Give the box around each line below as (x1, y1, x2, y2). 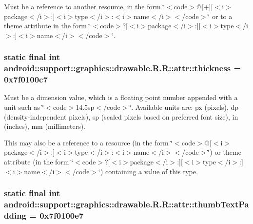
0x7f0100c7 (4, 73, 48, 85)
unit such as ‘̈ (4, 102, 44, 112)
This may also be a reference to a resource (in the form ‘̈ (4, 137, 173, 147)
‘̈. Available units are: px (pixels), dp (129, 102, 239, 112)
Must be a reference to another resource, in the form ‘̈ (4, 1, 165, 11)
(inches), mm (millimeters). (4, 121, 86, 131)
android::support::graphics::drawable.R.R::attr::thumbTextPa (4, 198, 249, 210)
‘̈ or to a (208, 11, 233, 21)
